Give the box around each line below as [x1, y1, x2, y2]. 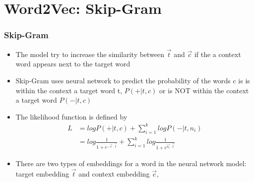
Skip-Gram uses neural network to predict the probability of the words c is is [15, 75, 250, 85]
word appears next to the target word [15, 59, 130, 69]
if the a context [194, 49, 241, 59]
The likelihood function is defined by [15, 111, 127, 121]
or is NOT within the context [159, 85, 249, 95]
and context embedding [78, 169, 150, 179]
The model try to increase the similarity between [15, 49, 165, 59]
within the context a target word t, [15, 85, 123, 95]
